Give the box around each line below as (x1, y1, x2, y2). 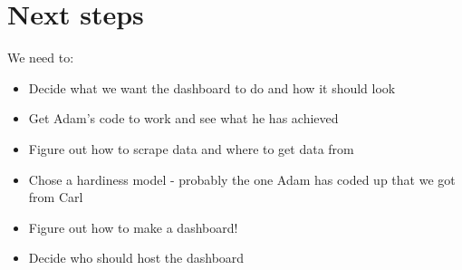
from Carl (28, 188, 83, 207)
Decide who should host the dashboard (28, 248, 245, 267)
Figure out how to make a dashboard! (28, 217, 238, 236)
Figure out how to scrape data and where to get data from (28, 139, 354, 158)
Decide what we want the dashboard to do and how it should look (28, 78, 396, 97)
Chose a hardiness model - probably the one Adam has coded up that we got (28, 169, 456, 188)
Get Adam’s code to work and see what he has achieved (28, 109, 339, 128)
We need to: (7, 48, 74, 67)
